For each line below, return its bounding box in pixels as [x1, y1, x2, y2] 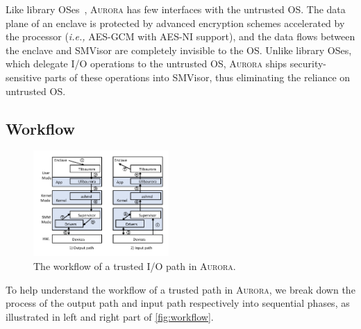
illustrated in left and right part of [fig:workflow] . [6, 309, 214, 323]
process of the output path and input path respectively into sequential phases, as [6, 296, 350, 310]
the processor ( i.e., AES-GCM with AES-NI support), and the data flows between [6, 29, 355, 44]
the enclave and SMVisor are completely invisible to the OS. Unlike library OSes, [6, 42, 352, 57]
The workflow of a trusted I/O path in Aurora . [33, 258, 236, 273]
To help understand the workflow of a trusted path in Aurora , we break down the [6, 282, 355, 296]
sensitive [6, 69, 42, 84]
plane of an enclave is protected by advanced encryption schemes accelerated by [6, 15, 345, 30]
